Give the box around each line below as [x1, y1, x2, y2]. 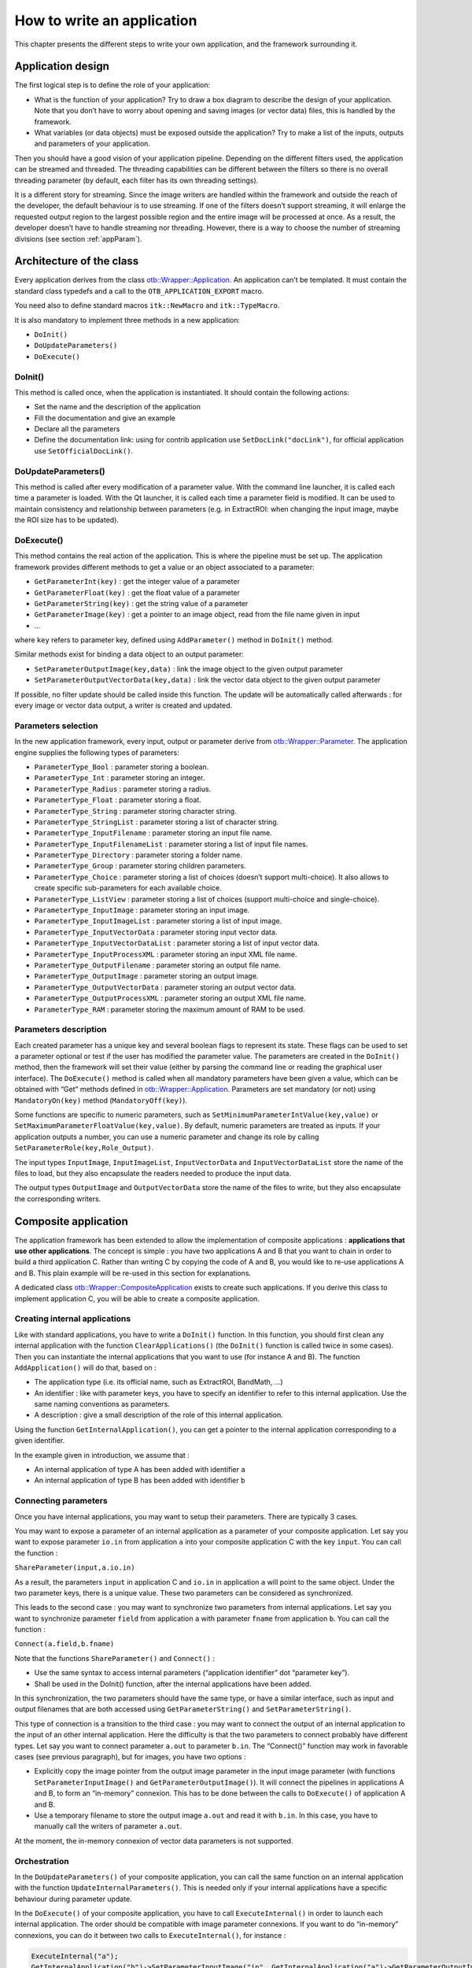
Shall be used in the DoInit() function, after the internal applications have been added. [34, 1679, 312, 1689]
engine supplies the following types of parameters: [14, 748, 180, 757]
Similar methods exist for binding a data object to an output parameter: [14, 649, 244, 659]
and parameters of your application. [34, 139, 151, 149]
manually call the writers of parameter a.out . [34, 1822, 183, 1831]
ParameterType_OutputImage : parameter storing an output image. [34, 971, 259, 981]
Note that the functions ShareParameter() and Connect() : [14, 1653, 216, 1663]
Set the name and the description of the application [34, 402, 201, 412]
